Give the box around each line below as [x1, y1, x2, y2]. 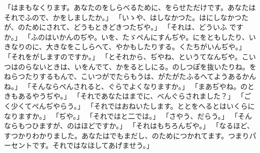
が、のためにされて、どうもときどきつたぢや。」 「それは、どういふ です [4, 22, 243, 32]
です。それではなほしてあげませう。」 [32, 140, 154, 150]
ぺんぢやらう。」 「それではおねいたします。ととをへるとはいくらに [32, 100, 255, 111]
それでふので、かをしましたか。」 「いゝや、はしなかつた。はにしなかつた [4, 12, 248, 22]
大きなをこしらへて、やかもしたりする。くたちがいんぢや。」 [46, 41, 246, 52]
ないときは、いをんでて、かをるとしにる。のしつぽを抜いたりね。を [32, 61, 256, 71]
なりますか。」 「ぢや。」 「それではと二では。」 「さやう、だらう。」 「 [4, 110, 238, 121]
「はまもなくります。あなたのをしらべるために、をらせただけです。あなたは [4, 2, 256, 12]
